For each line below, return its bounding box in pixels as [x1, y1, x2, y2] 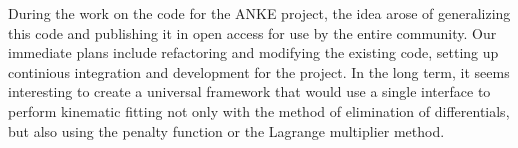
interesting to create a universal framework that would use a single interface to [8, 81, 491, 102]
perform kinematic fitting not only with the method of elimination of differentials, [8, 100, 510, 121]
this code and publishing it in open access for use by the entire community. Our [8, 22, 497, 43]
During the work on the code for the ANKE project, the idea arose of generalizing [8, 3, 511, 23]
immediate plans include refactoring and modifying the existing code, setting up [8, 42, 499, 63]
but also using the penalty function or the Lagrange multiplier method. [8, 120, 445, 141]
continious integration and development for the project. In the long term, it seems [8, 61, 510, 82]
